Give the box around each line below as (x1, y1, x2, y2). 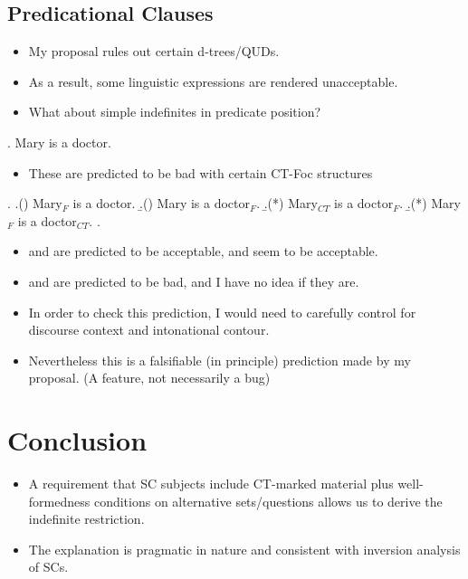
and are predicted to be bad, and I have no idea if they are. (28, 271, 359, 290)
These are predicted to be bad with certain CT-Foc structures (28, 163, 373, 182)
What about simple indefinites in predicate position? (28, 102, 321, 121)
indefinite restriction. (28, 509, 145, 528)
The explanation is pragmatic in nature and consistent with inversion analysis (28, 539, 461, 558)
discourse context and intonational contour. (28, 320, 270, 339)
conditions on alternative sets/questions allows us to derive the (93, 491, 443, 510)
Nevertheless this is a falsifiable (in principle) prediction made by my (28, 350, 411, 369)
